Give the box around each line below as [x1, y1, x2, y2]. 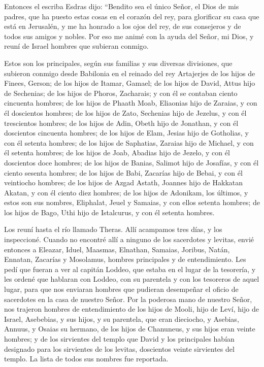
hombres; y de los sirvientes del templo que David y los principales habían [4, 333, 235, 344]
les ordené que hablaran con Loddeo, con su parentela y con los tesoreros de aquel [4, 274, 259, 284]
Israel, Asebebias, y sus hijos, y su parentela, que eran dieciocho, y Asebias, [4, 313, 239, 324]
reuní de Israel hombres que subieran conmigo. [4, 41, 149, 51]
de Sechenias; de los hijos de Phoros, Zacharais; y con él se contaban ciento [4, 87, 238, 98]
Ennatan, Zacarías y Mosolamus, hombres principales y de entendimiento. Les [4, 254, 246, 264]
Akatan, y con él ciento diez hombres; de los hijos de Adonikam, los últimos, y [4, 187, 248, 197]
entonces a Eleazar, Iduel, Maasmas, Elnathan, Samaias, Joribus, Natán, [4, 244, 230, 254]
